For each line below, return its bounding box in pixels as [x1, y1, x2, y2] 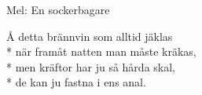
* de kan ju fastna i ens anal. [6, 74, 146, 90]
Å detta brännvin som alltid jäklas [6, 27, 173, 44]
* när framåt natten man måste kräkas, [6, 43, 196, 60]
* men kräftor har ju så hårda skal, [6, 58, 175, 75]
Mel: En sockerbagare [6, 2, 110, 17]
